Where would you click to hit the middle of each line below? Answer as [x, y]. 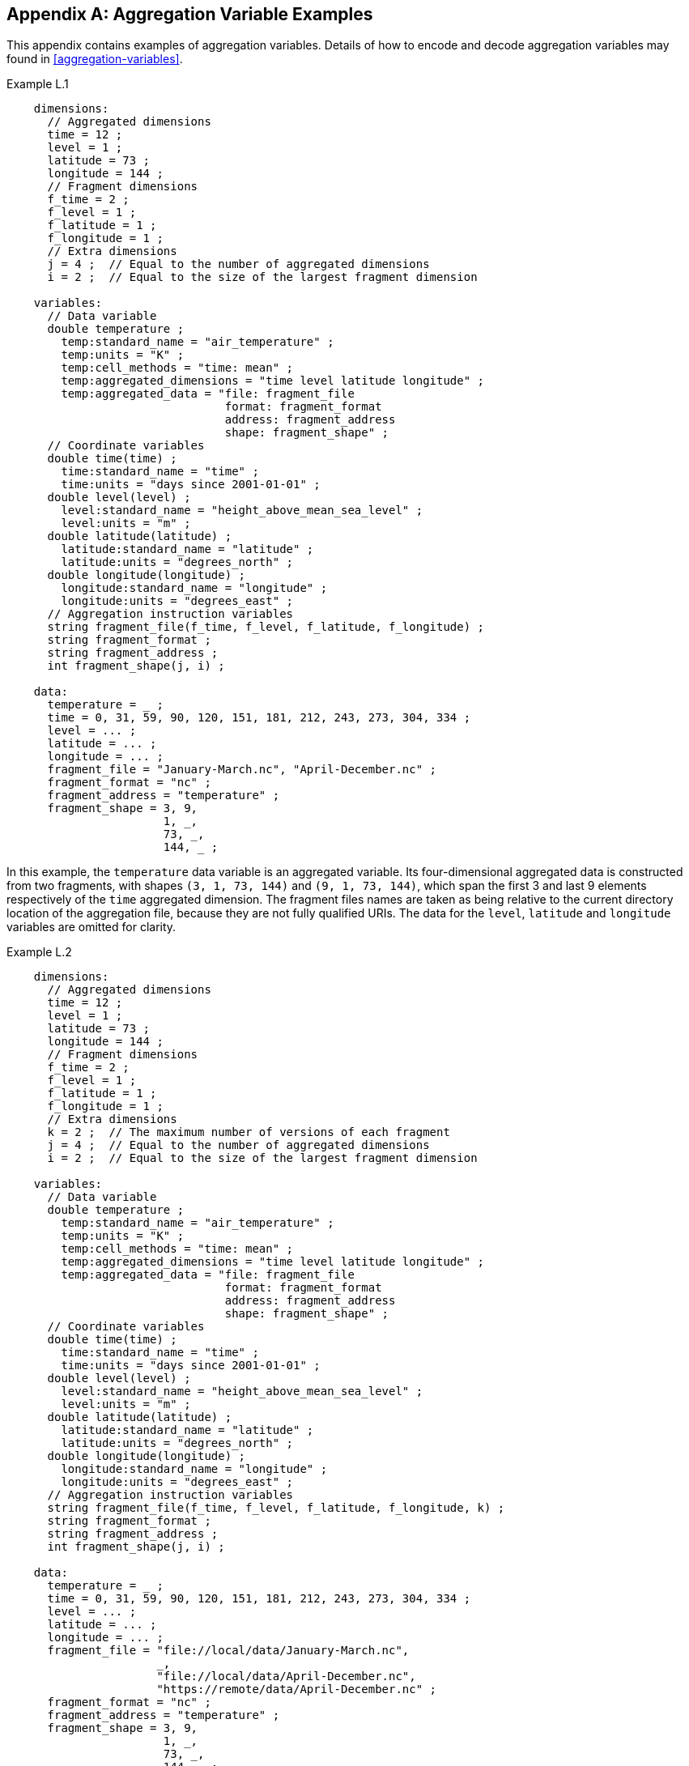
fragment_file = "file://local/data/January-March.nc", [228, 1651]
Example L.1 [38, 84]
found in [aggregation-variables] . [95, 59]
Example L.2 [39, 952]
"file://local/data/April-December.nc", [286, 1677]
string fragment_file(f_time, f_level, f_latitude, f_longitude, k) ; [276, 1508]
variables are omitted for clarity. [91, 927]
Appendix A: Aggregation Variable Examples [190, 14]
